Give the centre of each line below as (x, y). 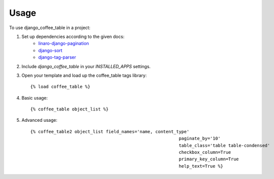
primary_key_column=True (209, 159)
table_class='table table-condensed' (225, 145)
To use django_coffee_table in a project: (50, 28)
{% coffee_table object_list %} (69, 109)
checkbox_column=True (205, 152)
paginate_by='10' (200, 139)
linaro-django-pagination (64, 43)
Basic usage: (35, 98)
